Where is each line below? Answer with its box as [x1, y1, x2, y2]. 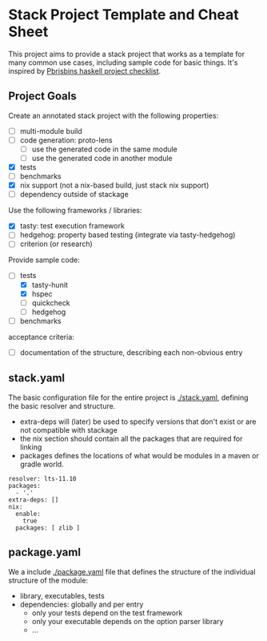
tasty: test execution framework [19, 221, 126, 231]
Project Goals [8, 90, 78, 103]
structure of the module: [8, 575, 89, 585]
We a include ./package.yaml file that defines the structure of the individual [8, 566, 256, 576]
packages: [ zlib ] [15, 523, 81, 532]
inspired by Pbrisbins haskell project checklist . [8, 66, 161, 75]
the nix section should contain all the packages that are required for [19, 433, 243, 443]
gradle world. [19, 459, 64, 469]
